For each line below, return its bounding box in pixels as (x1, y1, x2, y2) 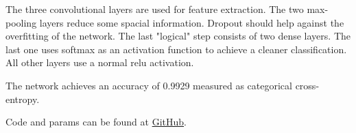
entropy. (5, 91, 40, 106)
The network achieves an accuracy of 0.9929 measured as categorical (5, 78, 292, 92)
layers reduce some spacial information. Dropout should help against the (39, 15, 344, 29)
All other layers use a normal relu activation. (5, 55, 194, 70)
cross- (295, 78, 320, 92)
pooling (5, 15, 37, 29)
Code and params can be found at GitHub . (5, 115, 187, 129)
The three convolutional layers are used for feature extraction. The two (5, 2, 304, 16)
